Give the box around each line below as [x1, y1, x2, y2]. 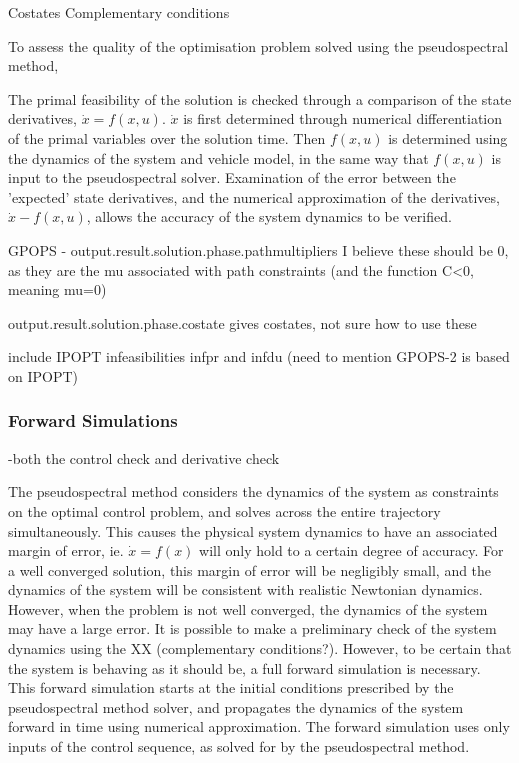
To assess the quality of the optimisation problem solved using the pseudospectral [8, 35, 509, 56]
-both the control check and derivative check [8, 447, 280, 468]
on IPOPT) [8, 365, 79, 386]
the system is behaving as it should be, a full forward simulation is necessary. [8, 657, 481, 678]
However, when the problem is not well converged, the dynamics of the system [8, 598, 488, 619]
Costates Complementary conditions [8, 2, 230, 22]
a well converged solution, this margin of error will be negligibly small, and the [8, 559, 492, 580]
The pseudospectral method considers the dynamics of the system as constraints [8, 481, 499, 502]
